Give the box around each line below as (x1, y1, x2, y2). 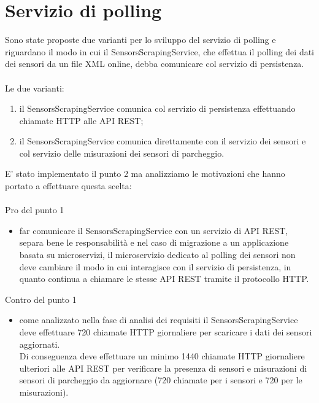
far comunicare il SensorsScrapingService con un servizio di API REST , (19, 224, 288, 237)
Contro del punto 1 (5, 292, 77, 305)
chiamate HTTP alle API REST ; (19, 114, 144, 127)
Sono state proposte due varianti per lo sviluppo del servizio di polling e (5, 33, 276, 46)
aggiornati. (19, 337, 60, 350)
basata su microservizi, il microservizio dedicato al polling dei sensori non (19, 248, 296, 261)
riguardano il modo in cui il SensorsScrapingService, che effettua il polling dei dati (5, 45, 315, 58)
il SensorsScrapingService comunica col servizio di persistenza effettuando (19, 102, 296, 115)
